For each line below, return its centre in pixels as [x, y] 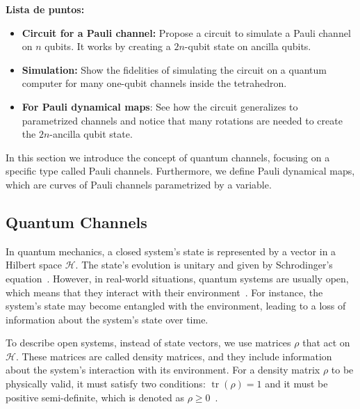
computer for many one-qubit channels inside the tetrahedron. [154, 83]
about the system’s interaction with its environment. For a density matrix [163, 370]
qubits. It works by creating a [108, 46]
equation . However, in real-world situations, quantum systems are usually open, [177, 278]
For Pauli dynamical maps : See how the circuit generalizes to [160, 106]
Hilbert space [34, 265]
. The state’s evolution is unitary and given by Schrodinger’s [204, 265]
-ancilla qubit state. [91, 134]
